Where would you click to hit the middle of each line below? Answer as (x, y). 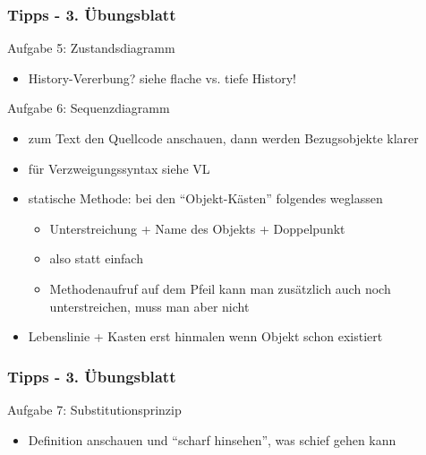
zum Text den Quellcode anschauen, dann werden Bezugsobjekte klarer (223, 138)
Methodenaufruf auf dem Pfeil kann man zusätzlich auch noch (220, 288)
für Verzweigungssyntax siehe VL (119, 168)
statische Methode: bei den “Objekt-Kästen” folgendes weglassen (205, 198)
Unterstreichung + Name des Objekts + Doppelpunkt (197, 228)
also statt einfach (96, 258)
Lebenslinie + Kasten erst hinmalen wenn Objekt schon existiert (205, 336)
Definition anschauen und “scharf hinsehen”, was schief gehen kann (212, 439)
